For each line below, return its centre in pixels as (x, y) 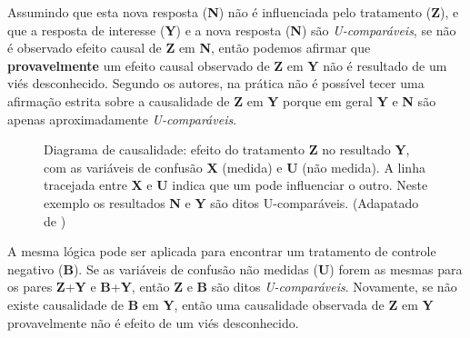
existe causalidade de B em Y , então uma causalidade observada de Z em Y (220, 304)
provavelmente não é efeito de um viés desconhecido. (153, 322)
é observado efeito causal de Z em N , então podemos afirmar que (189, 48)
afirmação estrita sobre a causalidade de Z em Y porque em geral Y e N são (222, 100)
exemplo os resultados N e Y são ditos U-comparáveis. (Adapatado (231, 202)
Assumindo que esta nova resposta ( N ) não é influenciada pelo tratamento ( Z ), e (233, 12)
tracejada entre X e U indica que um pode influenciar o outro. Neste (236, 185)
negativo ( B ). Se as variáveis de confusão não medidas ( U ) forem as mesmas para (235, 268)
